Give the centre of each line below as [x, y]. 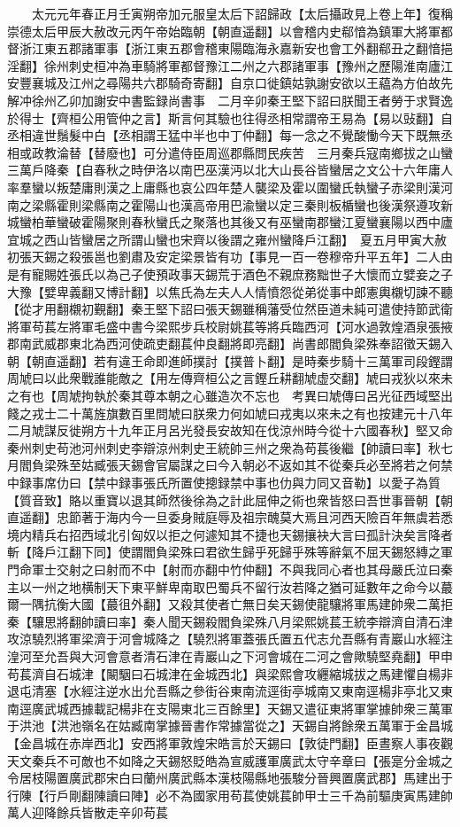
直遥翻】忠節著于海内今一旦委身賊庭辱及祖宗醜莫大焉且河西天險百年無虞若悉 [230, 517]
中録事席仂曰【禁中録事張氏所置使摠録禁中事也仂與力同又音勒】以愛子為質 [224, 483]
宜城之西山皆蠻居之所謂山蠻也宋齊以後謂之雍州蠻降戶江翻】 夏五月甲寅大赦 [227, 239]
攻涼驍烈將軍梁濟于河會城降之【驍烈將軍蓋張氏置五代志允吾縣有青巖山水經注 [230, 639]
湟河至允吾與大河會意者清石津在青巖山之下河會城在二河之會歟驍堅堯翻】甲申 [230, 655]
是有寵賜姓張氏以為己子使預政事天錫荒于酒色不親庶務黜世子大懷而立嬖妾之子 [230, 273]
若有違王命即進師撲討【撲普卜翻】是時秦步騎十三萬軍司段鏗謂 [273, 360]
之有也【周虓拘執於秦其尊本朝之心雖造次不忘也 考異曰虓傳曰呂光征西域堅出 [230, 396]
